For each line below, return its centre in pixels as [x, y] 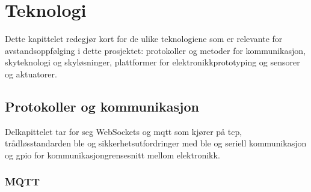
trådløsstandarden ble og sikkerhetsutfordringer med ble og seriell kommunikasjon [156, 143]
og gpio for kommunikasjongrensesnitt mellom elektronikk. [112, 154]
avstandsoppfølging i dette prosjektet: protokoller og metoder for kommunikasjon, [155, 50]
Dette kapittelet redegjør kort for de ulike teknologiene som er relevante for [144, 39]
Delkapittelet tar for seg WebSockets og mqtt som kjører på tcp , [124, 131]
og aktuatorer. [31, 73]
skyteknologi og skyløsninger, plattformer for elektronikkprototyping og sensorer [152, 62]
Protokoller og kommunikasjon [102, 106]
